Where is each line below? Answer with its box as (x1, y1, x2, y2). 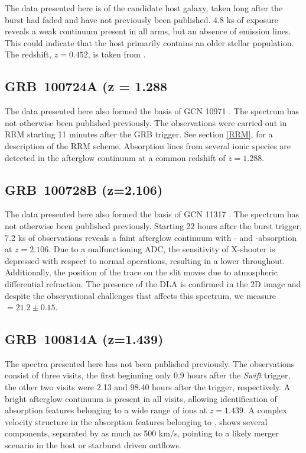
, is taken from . (87, 48, 146, 60)
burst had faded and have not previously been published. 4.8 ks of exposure (5, 13, 278, 25)
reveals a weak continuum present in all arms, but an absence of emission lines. (5, 25, 291, 37)
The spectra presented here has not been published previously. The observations (5, 357, 295, 370)
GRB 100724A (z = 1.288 (5, 77, 168, 95)
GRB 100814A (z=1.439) (5, 330, 164, 348)
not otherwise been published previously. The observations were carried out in (5, 116, 287, 128)
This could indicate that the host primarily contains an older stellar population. (5, 36, 294, 49)
